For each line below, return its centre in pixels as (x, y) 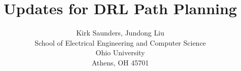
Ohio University (120, 52)
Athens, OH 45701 (120, 62)
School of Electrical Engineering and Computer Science (120, 42)
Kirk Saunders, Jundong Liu (120, 33)
